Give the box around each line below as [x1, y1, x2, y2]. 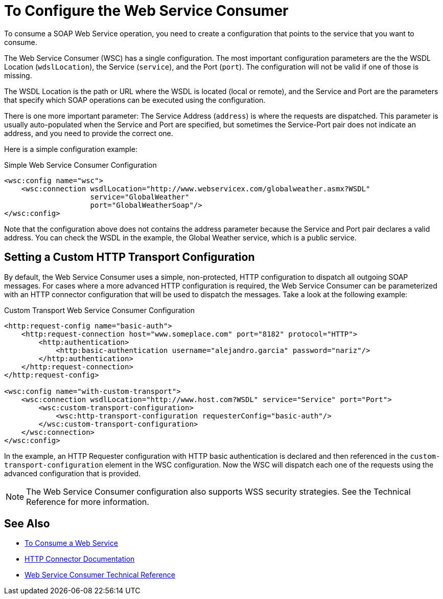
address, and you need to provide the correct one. [4, 128, 173, 138]
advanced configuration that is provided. [4, 469, 141, 478]
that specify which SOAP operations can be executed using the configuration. [4, 95, 266, 104]
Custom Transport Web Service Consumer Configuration [4, 305, 195, 315]
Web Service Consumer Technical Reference [25, 570, 175, 580]
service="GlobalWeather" [90, 192, 190, 201]
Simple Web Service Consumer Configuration [4, 160, 157, 169]
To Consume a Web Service [25, 539, 118, 548]
